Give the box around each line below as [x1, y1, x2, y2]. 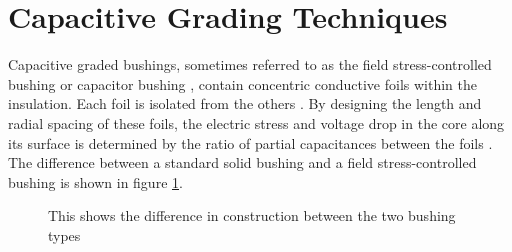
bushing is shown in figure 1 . [8, 171, 183, 192]
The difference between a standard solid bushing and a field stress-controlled [8, 152, 477, 173]
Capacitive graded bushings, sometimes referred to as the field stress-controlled [8, 54, 492, 75]
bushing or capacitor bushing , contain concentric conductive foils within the [8, 73, 477, 94]
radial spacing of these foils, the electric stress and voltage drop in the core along [8, 112, 505, 133]
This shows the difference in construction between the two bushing [48, 205, 456, 226]
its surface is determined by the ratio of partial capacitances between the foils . [8, 132, 493, 153]
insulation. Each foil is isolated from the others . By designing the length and [8, 93, 482, 114]
